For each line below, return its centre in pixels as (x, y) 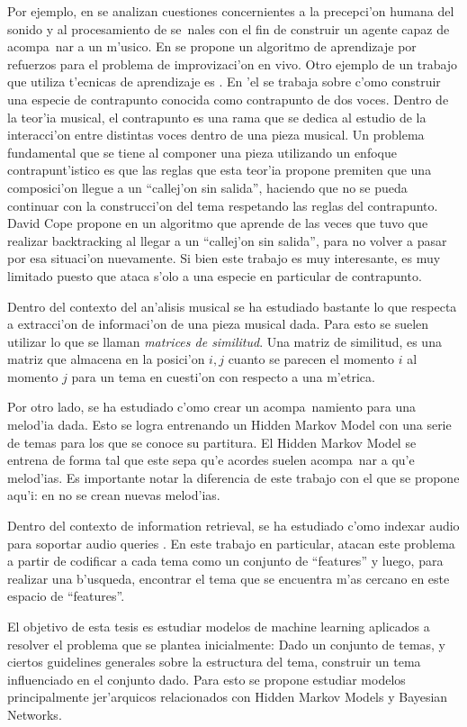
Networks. (35, 714)
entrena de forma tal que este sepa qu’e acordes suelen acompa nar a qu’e (211, 460)
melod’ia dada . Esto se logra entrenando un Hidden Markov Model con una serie (229, 425)
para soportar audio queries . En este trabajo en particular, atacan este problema (231, 543)
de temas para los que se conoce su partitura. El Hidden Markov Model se (212, 442)
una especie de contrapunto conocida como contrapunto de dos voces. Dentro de (228, 99)
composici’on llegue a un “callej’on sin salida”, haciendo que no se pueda (207, 187)
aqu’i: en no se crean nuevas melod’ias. (114, 495)
